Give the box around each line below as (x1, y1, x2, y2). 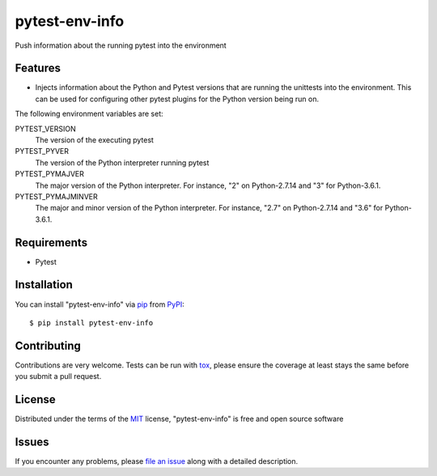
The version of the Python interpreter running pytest (35, 158, 210, 168)
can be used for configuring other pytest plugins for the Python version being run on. (35, 94, 320, 104)
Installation (15, 278, 73, 291)
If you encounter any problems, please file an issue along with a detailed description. (15, 457, 299, 466)
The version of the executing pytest (35, 135, 154, 145)
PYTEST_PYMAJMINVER (15, 191, 98, 202)
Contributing (15, 338, 81, 352)
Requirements (15, 236, 88, 249)
